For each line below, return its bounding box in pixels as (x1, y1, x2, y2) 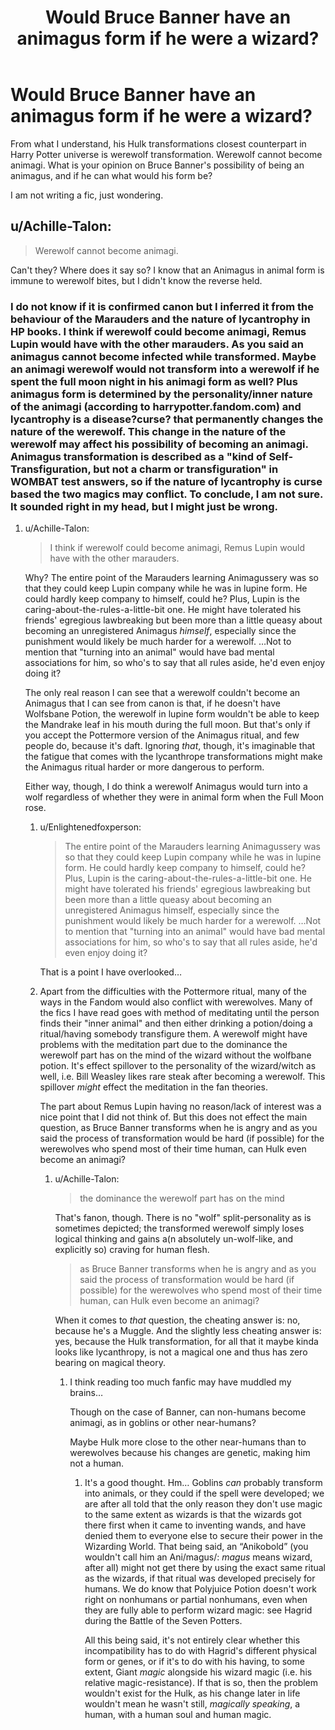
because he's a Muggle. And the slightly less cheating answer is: (54, 1325, 322, 1337)
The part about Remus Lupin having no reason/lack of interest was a (39, 1101, 322, 1113)
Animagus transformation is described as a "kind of (10, 449, 267, 463)
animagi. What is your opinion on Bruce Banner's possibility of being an (10, 159, 305, 171)
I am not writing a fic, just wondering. (10, 189, 164, 201)
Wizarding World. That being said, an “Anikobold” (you (84, 1541, 309, 1553)
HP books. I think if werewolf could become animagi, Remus (10, 324, 307, 338)
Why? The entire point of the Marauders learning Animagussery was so (24, 572, 319, 584)
